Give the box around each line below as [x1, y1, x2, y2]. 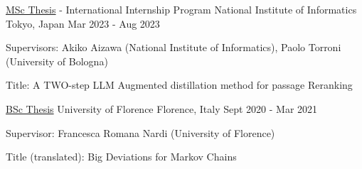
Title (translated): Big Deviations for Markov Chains [6, 149, 237, 164]
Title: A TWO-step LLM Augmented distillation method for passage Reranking [6, 77, 353, 92]
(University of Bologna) [6, 53, 108, 68]
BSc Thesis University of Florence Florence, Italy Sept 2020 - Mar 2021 [6, 101, 318, 116]
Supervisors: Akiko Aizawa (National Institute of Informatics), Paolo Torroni [6, 40, 341, 55]
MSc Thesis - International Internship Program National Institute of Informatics [6, 2, 357, 16]
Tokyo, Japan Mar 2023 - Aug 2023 [6, 16, 160, 31]
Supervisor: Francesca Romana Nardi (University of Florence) [6, 125, 275, 140]
